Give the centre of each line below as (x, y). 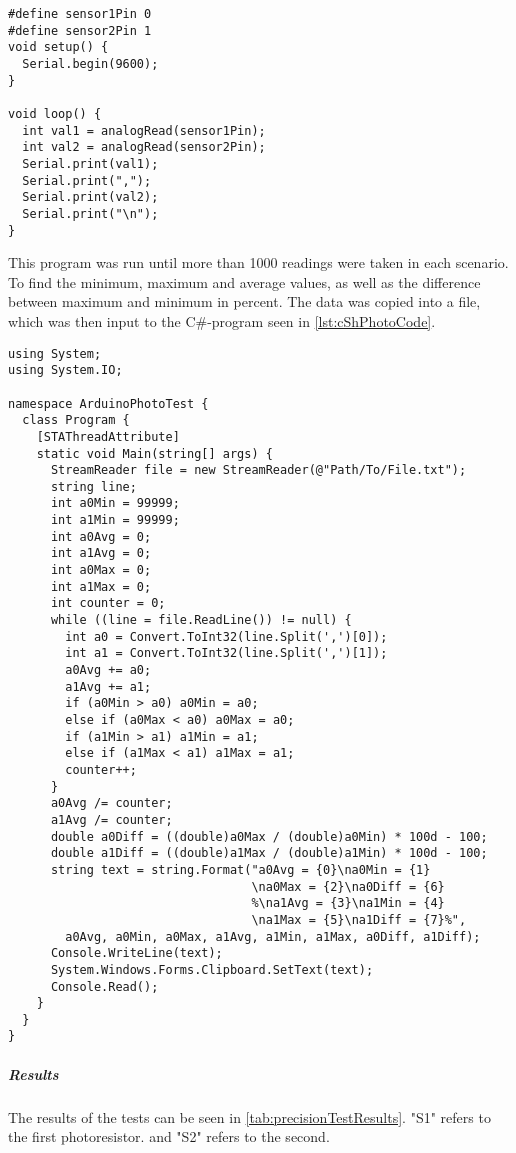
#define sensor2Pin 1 (80, 30)
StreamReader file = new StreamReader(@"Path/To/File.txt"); (258, 470)
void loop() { (55, 113)
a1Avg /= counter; (111, 819)
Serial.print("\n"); (90, 213)
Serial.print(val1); (90, 163)
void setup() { (58, 47)
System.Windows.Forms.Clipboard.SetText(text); (212, 969)
